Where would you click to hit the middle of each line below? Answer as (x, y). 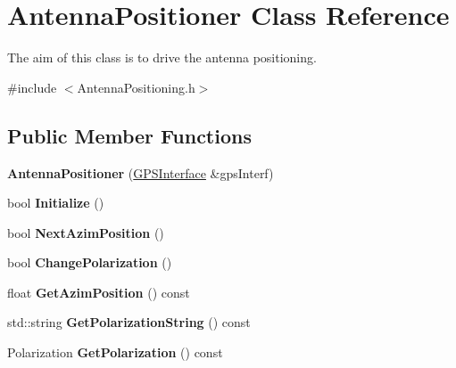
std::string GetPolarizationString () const (129, 322)
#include (32, 87)
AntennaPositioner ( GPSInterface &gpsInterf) (141, 172)
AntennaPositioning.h (136, 87)
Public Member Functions (129, 135)
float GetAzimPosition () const (99, 292)
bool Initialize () (56, 203)
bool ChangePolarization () (90, 262)
